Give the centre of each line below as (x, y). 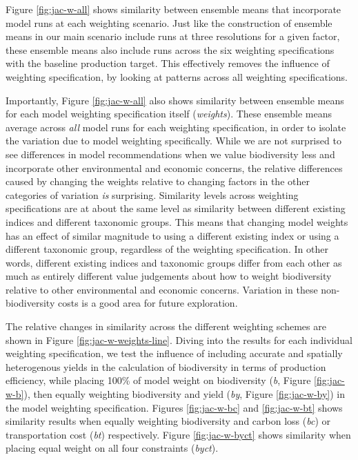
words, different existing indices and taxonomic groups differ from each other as (174, 262)
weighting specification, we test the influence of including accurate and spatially (174, 353)
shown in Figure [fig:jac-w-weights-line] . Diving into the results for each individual (179, 339)
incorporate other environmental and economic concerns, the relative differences (174, 167)
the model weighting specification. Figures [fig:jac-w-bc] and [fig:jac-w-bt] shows (174, 407)
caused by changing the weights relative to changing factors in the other (158, 181)
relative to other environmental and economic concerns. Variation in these (162, 289)
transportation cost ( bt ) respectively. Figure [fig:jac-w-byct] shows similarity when (178, 434)
